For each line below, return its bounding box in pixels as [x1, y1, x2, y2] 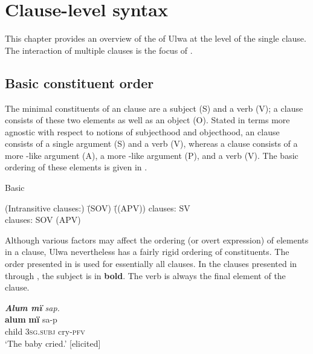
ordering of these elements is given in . [5, 161, 147, 173]
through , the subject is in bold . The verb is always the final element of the [5, 269, 286, 282]
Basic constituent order [5, 73, 154, 92]
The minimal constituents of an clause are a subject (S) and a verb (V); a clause [5, 101, 303, 114]
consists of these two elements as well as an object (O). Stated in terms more [5, 114, 290, 126]
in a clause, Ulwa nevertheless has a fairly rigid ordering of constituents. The [5, 245, 289, 258]
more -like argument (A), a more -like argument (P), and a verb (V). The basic [5, 149, 298, 161]
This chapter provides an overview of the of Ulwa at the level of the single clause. [5, 32, 306, 45]
